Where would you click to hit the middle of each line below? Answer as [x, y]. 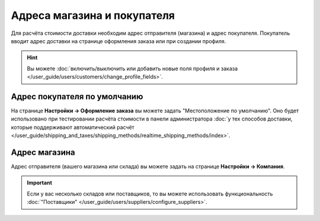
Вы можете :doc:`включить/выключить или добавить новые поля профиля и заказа [132, 69]
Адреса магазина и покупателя [93, 15]
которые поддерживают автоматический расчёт [73, 127]
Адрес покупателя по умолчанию [77, 97]
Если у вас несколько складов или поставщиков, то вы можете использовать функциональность [150, 194]
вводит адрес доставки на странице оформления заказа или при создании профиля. [119, 41]
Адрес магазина [43, 152]
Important [40, 183]
